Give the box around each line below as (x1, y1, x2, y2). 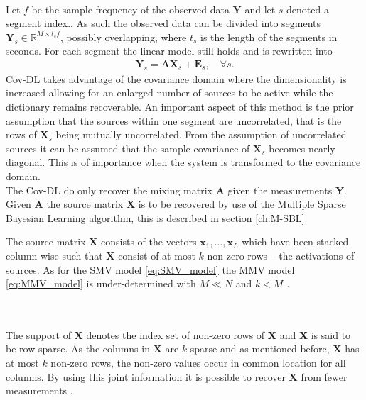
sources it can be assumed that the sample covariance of (6, 140, 250, 155)
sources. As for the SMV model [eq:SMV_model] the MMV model (6, 262, 295, 277)
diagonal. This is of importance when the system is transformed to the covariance (6, 155, 361, 170)
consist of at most (118, 248, 195, 262)
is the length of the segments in (200, 29, 338, 44)
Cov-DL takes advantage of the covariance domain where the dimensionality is (6, 71, 347, 86)
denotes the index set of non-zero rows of (86, 327, 265, 342)
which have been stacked (242, 234, 349, 249)
